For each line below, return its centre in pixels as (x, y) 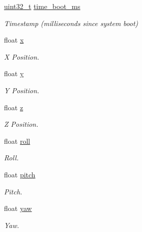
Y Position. (22, 90)
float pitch (20, 174)
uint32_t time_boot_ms (42, 6)
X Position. (22, 56)
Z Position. (21, 124)
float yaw (18, 208)
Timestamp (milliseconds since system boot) (71, 23)
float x (14, 40)
